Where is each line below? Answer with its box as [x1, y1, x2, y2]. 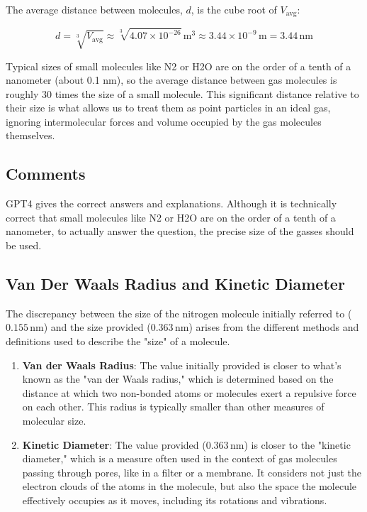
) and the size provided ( [43, 320, 151, 334]
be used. [6, 238, 42, 253]
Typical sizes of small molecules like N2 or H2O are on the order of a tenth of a [6, 58, 351, 73]
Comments [6, 163, 86, 185]
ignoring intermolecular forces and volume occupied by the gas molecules [6, 114, 322, 129]
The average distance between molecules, [6, 2, 183, 16]
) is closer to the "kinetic [244, 437, 351, 452]
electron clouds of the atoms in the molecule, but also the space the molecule [22, 479, 357, 494]
